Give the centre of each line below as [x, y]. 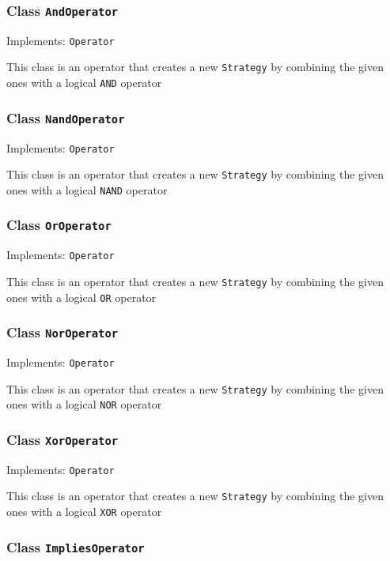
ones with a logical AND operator [84, 83]
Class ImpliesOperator [76, 546]
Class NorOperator [62, 332]
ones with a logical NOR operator [84, 404]
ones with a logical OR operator [81, 297]
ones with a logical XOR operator [84, 512]
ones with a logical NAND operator [87, 189]
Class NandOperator [66, 117]
